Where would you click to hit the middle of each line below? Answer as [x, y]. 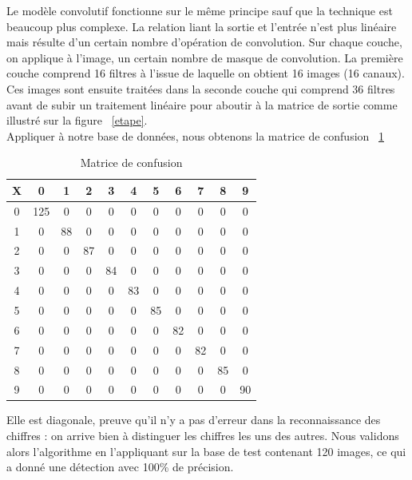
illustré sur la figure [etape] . [77, 120]
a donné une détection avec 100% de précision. [120, 467]
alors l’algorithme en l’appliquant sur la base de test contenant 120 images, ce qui [206, 451]
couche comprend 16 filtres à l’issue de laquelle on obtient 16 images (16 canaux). [206, 73]
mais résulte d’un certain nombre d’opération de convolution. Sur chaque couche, [204, 42]
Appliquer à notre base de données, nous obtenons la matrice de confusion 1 [196, 135]
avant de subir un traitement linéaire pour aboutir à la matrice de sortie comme [202, 104]
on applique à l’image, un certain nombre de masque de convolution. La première [205, 57]
